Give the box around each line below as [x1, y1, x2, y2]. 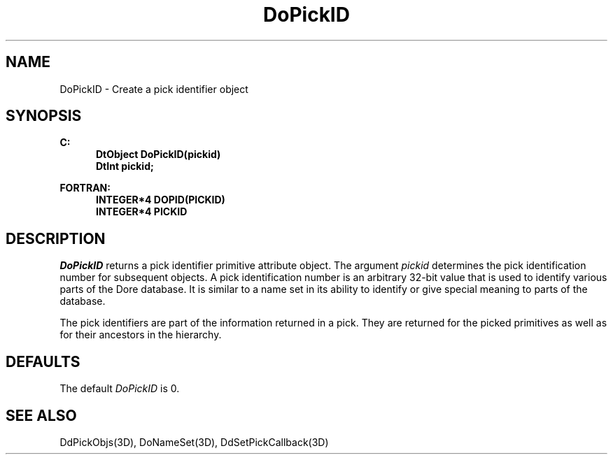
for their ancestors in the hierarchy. [59, 329, 222, 341]
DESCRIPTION [6, 229, 106, 247]
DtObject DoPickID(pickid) [96, 148, 221, 161]
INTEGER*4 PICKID [96, 206, 188, 218]
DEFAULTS [6, 352, 80, 371]
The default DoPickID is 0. [59, 382, 180, 395]
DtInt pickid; [96, 160, 154, 173]
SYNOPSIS [6, 107, 82, 125]
